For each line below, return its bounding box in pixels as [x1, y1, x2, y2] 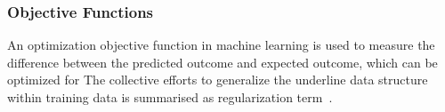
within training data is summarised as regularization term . [7, 88, 333, 106]
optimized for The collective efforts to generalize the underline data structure [7, 70, 428, 89]
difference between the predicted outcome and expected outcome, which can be [7, 52, 438, 71]
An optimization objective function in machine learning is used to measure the [7, 36, 435, 54]
